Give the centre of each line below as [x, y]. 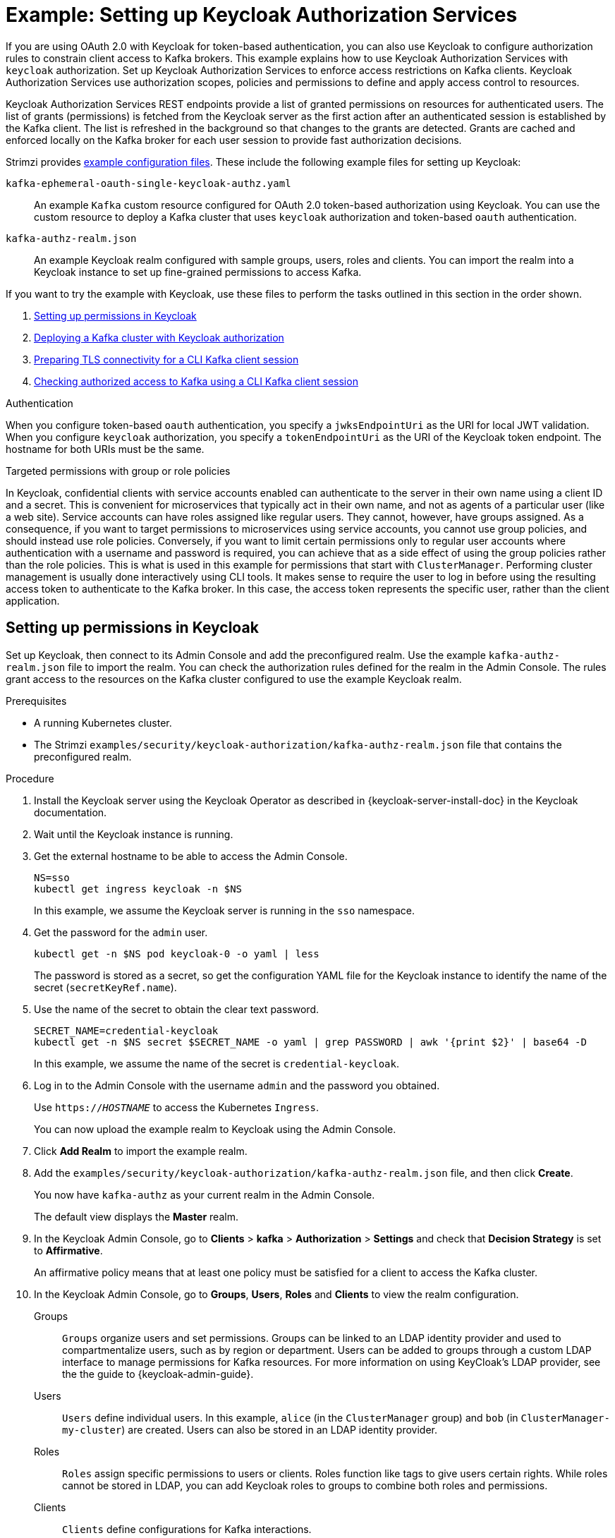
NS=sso [52, 877]
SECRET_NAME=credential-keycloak [126, 1030]
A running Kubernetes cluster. [103, 722]
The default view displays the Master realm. [136, 1216]
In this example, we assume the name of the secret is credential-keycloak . [217, 1063]
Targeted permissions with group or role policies [118, 471]
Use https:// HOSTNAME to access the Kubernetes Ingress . [177, 1107]
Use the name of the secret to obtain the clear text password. [176, 1009]
